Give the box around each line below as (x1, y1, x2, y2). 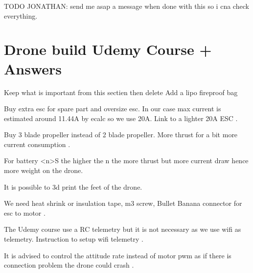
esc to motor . (4, 207, 46, 218)
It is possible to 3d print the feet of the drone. (4, 181, 142, 192)
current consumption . (4, 139, 70, 149)
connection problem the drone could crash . (4, 260, 134, 270)
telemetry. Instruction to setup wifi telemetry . (4, 234, 143, 244)
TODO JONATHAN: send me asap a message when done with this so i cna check (4, 1, 249, 11)
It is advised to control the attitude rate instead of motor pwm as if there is (4, 250, 231, 260)
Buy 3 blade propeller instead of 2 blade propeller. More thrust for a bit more (4, 129, 238, 140)
